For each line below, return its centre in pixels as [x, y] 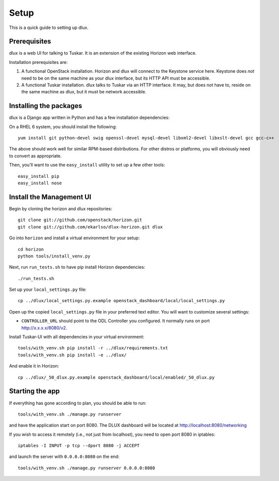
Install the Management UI [50, 197]
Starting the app [34, 391]
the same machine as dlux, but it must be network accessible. [84, 92]
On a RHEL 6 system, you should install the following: [63, 127]
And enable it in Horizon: [34, 366]
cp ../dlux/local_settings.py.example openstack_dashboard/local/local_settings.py [122, 301]
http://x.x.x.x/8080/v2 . [44, 328]
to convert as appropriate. [35, 156]
